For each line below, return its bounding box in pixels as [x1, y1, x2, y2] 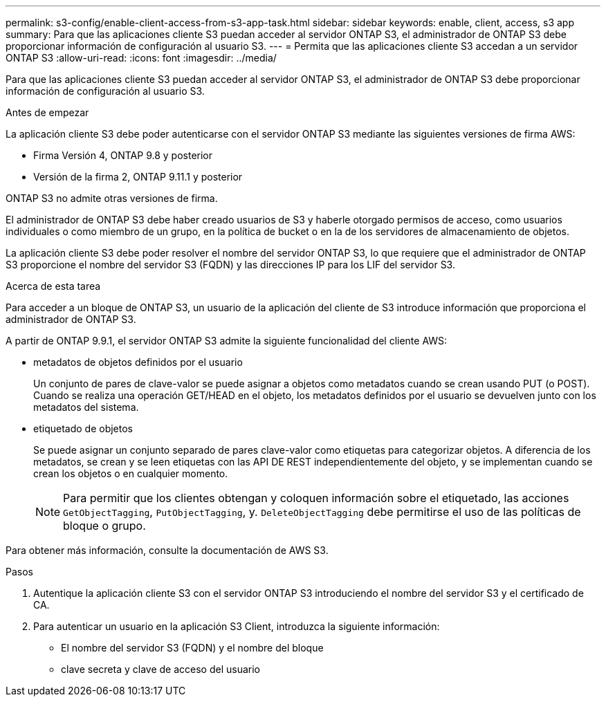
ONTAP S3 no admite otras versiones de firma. [6, 192, 218, 204]
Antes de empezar [6, 107, 89, 118]
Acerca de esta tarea [6, 280, 101, 292]
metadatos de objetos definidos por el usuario [33, 356, 243, 368]
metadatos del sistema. [33, 401, 139, 413]
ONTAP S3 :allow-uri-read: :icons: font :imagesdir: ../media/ [6, 52, 277, 64]
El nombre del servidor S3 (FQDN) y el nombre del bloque [61, 642, 324, 654]
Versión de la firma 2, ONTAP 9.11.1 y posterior [33, 171, 243, 183]
